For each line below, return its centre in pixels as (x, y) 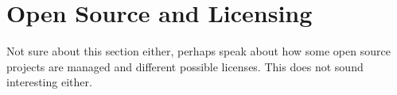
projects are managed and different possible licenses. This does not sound (185, 66)
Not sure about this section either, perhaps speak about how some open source (198, 51)
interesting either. (49, 82)
